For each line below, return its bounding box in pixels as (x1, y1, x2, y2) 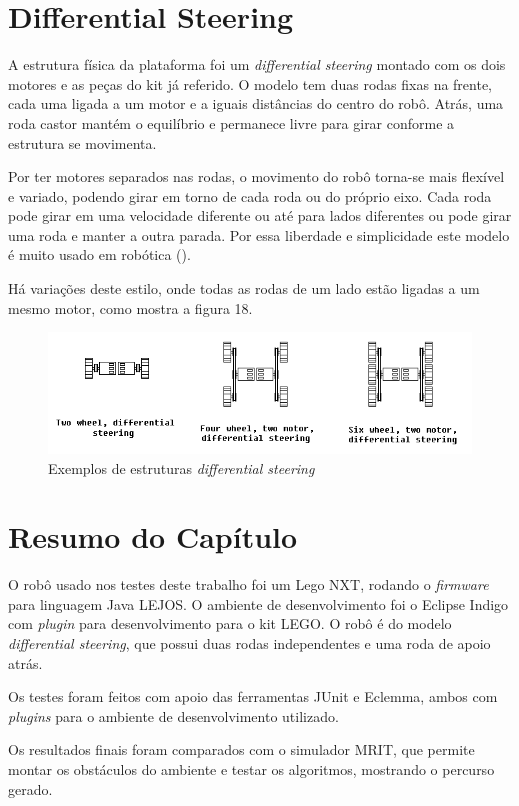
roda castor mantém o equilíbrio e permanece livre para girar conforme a (8, 112, 455, 133)
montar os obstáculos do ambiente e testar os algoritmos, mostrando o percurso (8, 759, 495, 779)
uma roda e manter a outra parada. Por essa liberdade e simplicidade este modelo (8, 224, 510, 245)
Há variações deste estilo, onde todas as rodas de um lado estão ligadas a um (8, 278, 480, 299)
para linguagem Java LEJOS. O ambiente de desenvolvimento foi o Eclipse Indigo (8, 593, 509, 614)
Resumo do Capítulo (8, 516, 298, 557)
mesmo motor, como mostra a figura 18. (8, 297, 253, 318)
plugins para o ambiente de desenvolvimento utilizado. (8, 705, 339, 726)
